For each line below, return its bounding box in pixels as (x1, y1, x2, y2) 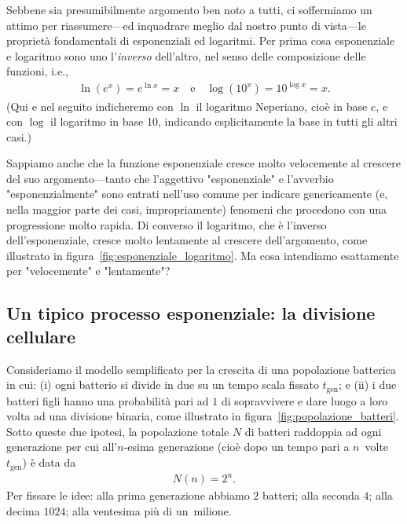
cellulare (6, 324, 76, 348)
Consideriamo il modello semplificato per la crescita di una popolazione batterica (6, 361, 396, 377)
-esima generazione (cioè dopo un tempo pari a (123, 438, 350, 455)
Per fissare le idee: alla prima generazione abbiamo (6, 487, 250, 504)
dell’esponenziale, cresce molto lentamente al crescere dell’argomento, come (6, 232, 368, 248)
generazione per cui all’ (6, 438, 118, 455)
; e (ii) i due (339, 376, 397, 393)
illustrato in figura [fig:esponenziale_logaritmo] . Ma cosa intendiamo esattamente (6, 247, 399, 263)
